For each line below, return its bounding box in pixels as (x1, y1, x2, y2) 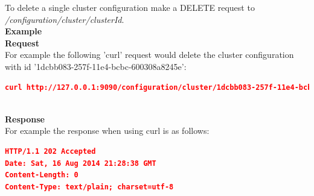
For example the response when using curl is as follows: (5, 124, 210, 137)
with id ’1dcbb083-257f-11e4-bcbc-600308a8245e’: (5, 60, 187, 72)
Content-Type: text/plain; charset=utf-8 (5, 182, 174, 191)
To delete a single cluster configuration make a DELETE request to (5, 1, 255, 13)
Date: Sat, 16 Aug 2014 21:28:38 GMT (5, 159, 156, 168)
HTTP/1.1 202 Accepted (5, 147, 96, 156)
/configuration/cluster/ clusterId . (5, 13, 124, 25)
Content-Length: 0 (5, 171, 78, 180)
